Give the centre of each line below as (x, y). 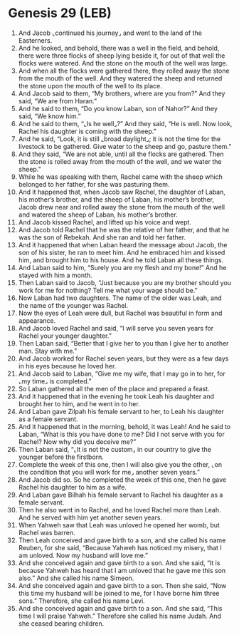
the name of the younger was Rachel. (73, 305)
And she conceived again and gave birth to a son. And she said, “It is (119, 563)
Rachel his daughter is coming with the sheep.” (87, 131)
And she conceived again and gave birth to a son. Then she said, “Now (122, 585)
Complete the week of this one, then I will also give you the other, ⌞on (120, 464)
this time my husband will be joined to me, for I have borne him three (119, 593)
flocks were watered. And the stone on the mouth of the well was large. (123, 63)
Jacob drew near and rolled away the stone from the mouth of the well (122, 207)
